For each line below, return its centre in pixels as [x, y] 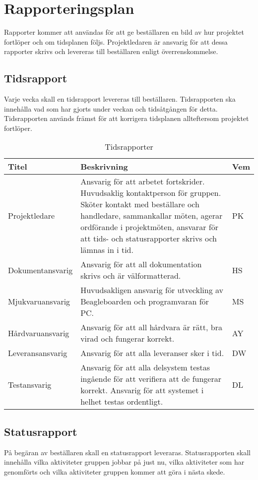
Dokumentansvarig [40, 270]
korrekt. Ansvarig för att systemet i [142, 390]
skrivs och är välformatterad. [131, 276]
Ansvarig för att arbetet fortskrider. [143, 181]
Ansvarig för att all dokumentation [141, 264]
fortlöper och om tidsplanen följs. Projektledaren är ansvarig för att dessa [116, 41]
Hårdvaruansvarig [39, 333]
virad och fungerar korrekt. [128, 339]
